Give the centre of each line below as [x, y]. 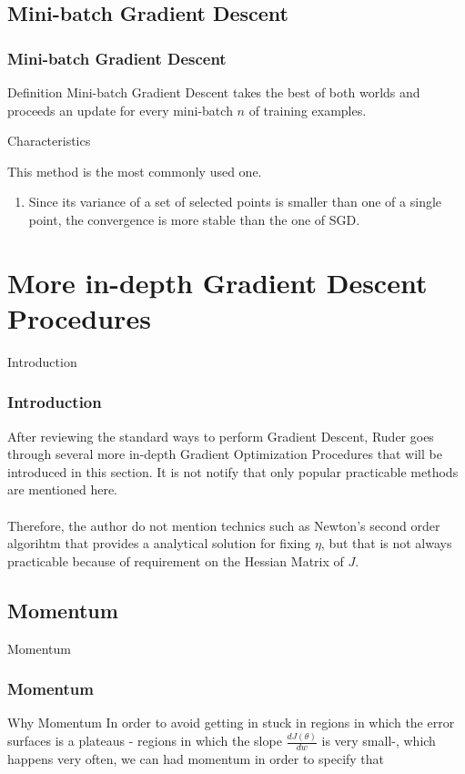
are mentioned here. [63, 489]
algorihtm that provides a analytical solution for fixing [159, 543]
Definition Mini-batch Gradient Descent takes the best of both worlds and [214, 92]
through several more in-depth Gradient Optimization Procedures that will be [225, 454]
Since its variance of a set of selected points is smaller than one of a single [235, 202]
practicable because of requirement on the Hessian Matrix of [176, 560]
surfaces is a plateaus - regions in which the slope [145, 741]
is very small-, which [379, 741]
